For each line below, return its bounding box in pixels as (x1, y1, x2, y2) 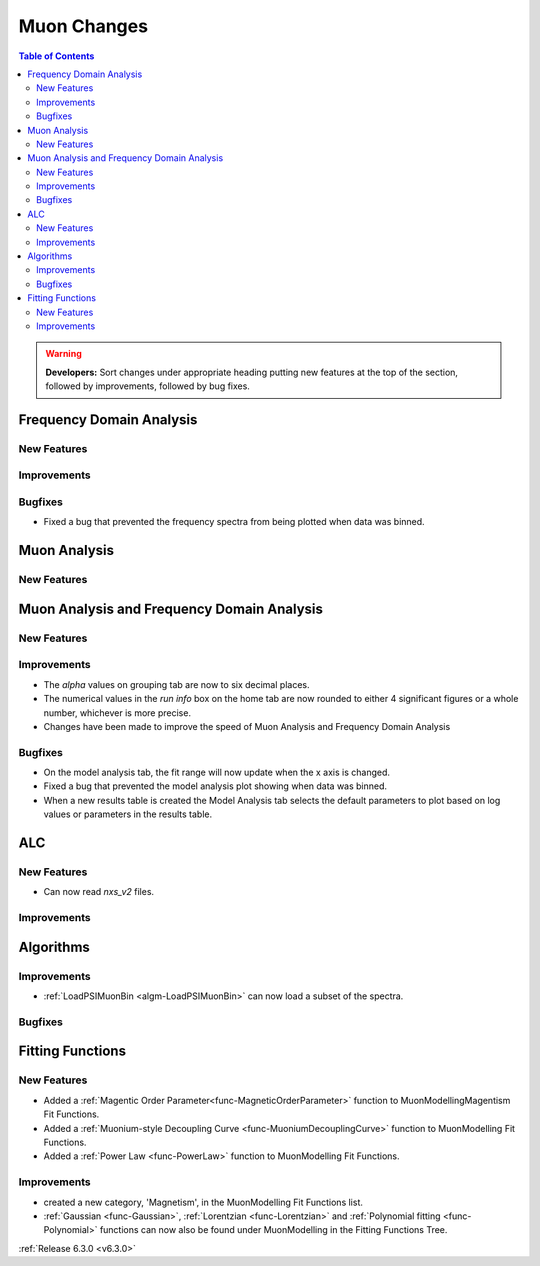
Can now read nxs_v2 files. (43, 886, 155, 898)
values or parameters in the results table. (43, 808, 213, 820)
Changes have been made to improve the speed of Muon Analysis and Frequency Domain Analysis (43, 720, 451, 732)
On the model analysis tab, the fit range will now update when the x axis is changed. (43, 766, 390, 779)
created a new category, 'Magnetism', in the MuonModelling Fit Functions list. (43, 1196, 364, 1208)
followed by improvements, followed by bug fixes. (45, 380, 250, 392)
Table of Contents (18, 50, 95, 62)
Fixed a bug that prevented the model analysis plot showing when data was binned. (43, 780, 388, 792)
